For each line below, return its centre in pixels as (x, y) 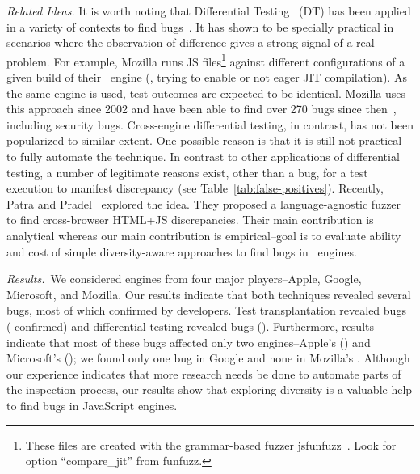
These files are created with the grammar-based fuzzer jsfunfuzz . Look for (211, 444)
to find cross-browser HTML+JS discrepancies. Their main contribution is (190, 220)
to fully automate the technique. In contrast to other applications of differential (203, 156)
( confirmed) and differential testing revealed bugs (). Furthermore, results (191, 326)
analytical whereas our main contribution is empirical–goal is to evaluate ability (204, 235)
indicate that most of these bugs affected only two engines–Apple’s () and (189, 342)
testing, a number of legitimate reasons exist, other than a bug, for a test (187, 172)
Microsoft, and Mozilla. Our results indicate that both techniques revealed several (209, 294)
